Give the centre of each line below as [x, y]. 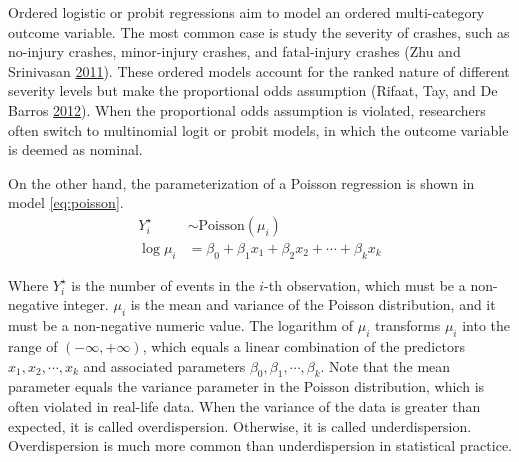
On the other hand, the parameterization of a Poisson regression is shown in [241, 182]
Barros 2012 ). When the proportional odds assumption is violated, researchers [247, 109]
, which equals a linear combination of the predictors [303, 345]
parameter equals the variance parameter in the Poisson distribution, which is [246, 386]
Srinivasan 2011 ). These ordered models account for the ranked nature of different [259, 70]
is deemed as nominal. [75, 149]
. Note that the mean [385, 365]
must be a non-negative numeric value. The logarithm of [181, 325]
